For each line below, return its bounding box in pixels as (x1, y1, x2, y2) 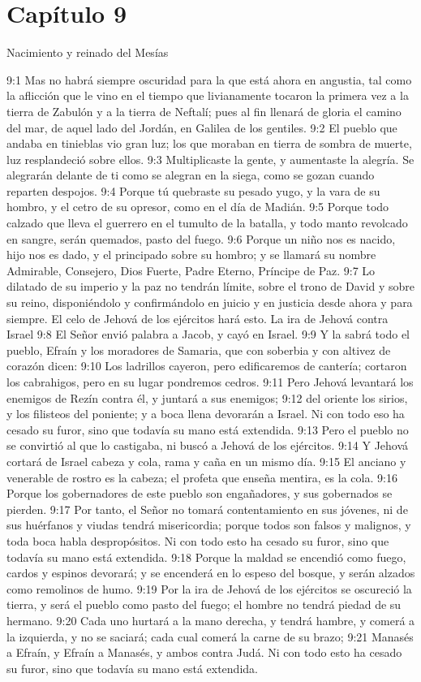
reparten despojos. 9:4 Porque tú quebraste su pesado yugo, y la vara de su (6, 182, 380, 199)
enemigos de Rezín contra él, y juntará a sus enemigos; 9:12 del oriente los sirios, (6, 389, 408, 406)
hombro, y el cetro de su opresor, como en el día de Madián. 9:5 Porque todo (6, 198, 389, 215)
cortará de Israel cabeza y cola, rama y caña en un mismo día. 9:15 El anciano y (6, 452, 406, 469)
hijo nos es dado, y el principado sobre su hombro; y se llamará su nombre (6, 246, 376, 263)
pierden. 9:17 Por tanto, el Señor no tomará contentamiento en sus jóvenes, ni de (6, 500, 408, 517)
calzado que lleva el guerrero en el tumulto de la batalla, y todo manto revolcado (6, 214, 408, 231)
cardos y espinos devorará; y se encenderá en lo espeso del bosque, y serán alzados (6, 564, 415, 581)
